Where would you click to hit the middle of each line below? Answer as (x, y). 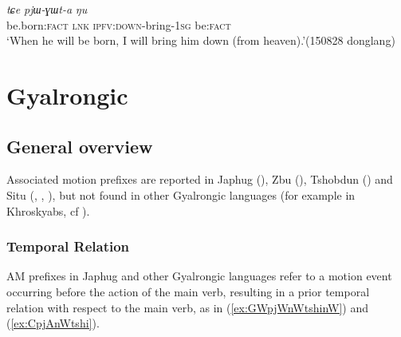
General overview (80, 146)
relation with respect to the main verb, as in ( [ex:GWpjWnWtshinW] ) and (187, 307)
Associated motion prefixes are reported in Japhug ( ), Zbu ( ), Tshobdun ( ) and (200, 179)
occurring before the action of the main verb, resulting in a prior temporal (188, 291)
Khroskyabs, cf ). (48, 210)
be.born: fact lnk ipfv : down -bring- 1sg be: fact (119, 24)
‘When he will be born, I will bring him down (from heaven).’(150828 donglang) (201, 40)
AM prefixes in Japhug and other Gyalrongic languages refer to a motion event (199, 276)
